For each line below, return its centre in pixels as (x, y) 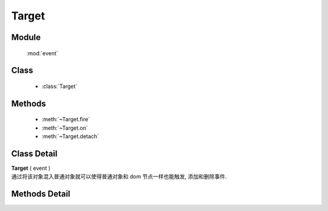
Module (26, 37)
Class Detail (34, 154)
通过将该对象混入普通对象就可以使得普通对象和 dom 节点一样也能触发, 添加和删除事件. (119, 176)
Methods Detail (41, 194)
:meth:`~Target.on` (65, 128)
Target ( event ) (31, 168)
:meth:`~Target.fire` (66, 119)
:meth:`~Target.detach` (70, 136)
